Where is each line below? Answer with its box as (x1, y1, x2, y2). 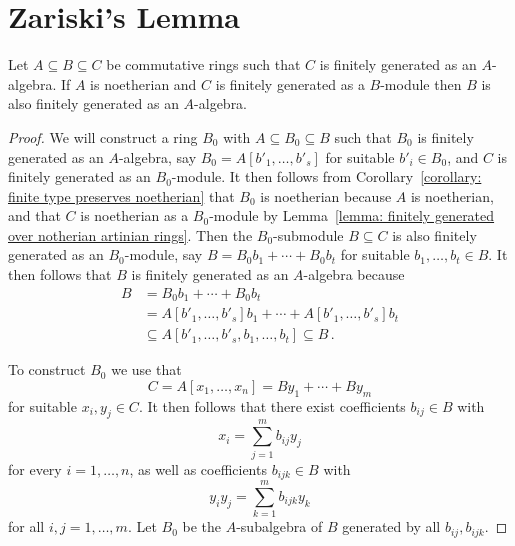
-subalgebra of (236, 516, 323, 537)
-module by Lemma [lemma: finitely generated (209, 205, 495, 226)
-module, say (124, 244, 203, 265)
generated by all (342, 516, 441, 537)
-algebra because (303, 264, 405, 285)
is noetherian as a (80, 205, 189, 226)
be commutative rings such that (106, 54, 301, 75)
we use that (111, 359, 182, 380)
